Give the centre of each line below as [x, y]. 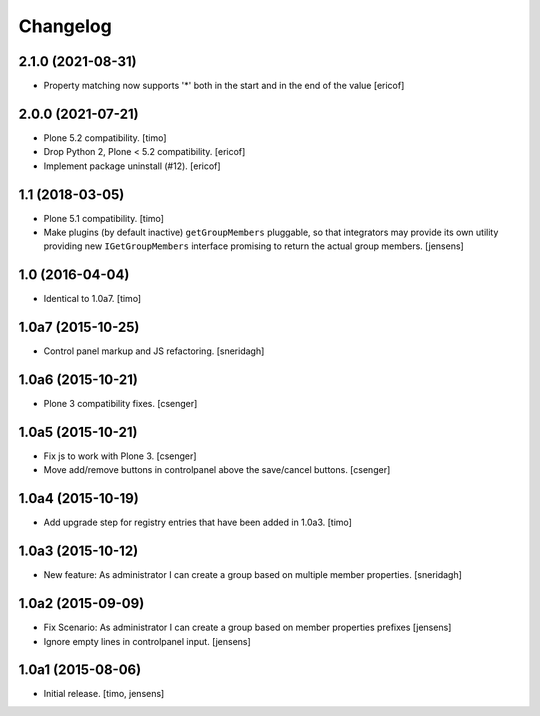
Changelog [65, 26]
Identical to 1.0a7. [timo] [92, 299]
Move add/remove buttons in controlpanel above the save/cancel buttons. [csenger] [217, 470]
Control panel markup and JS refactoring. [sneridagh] [154, 351]
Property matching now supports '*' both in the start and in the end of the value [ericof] [224, 86]
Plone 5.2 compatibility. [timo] [105, 137]
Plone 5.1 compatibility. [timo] [104, 218]
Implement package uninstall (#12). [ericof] [132, 166]
